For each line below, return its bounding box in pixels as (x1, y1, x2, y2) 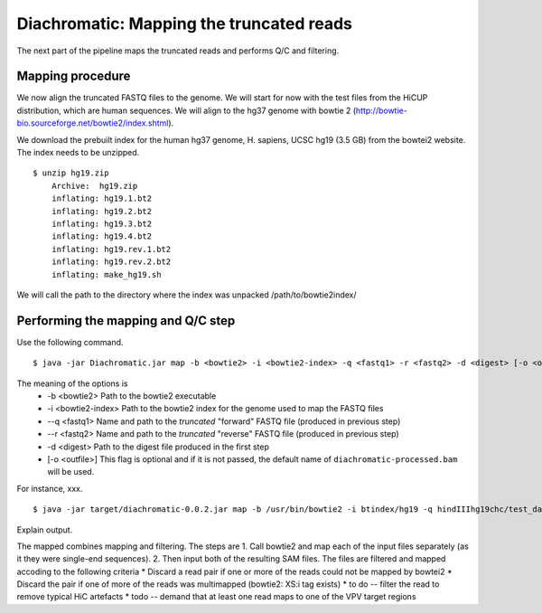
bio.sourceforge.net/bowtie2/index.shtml (16, 118, 169, 128)
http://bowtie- (355, 105, 408, 116)
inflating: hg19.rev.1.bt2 (51, 244, 172, 254)
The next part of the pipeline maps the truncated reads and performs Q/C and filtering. (16, 45, 340, 56)
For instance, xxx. (16, 483, 83, 494)
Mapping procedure (16, 69, 131, 84)
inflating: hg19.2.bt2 (51, 206, 153, 216)
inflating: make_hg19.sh (51, 269, 162, 279)
